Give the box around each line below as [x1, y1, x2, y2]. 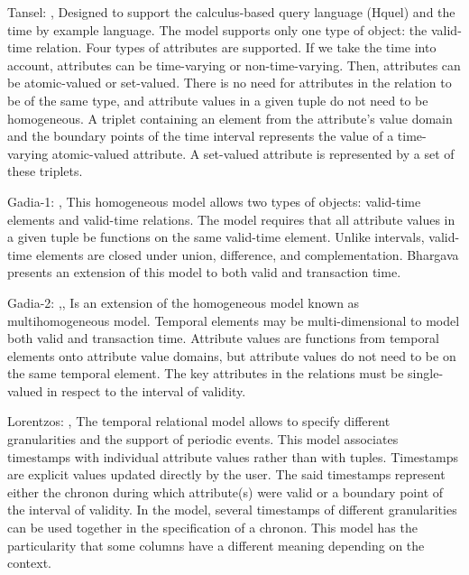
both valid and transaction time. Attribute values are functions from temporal [7, 329, 439, 348]
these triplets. [7, 162, 83, 181]
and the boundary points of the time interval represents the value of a [7, 126, 394, 145]
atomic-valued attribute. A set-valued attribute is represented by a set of [51, 144, 455, 162]
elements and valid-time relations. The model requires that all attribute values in [7, 209, 455, 228]
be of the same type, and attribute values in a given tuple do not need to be [7, 90, 428, 109]
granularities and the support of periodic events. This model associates [7, 430, 399, 449]
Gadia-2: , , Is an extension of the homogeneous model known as [7, 292, 360, 311]
